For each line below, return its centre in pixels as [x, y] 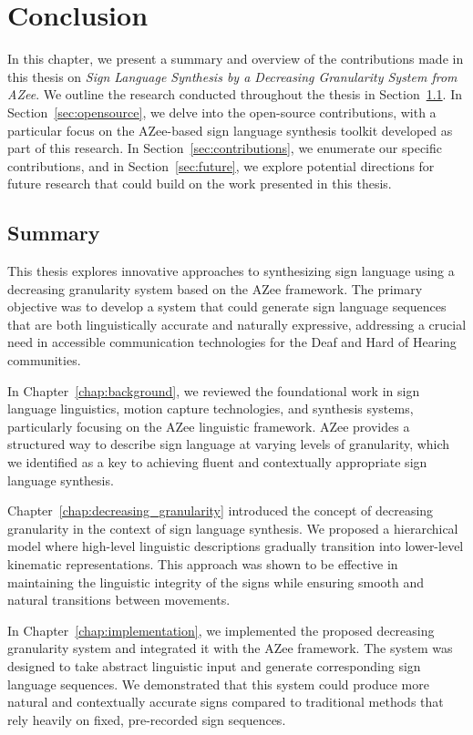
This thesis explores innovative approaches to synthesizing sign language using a [231, 271]
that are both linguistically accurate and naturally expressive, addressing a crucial [237, 324]
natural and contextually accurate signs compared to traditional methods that [226, 702]
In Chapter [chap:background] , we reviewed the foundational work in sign [214, 390]
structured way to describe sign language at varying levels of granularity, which [229, 444]
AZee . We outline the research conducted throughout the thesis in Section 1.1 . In [235, 94]
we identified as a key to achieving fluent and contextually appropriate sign [217, 462]
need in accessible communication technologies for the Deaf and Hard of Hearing [232, 342]
